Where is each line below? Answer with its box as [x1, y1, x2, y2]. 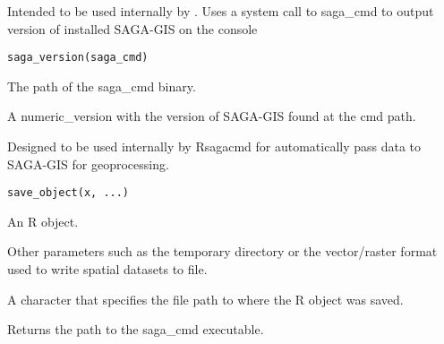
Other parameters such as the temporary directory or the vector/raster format [7, 242, 438, 261]
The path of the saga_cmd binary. [7, 76, 196, 95]
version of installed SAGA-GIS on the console [7, 19, 258, 38]
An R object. [7, 211, 79, 230]
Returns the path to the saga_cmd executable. [7, 320, 264, 339]
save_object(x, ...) [7, 186, 130, 200]
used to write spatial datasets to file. [7, 260, 208, 279]
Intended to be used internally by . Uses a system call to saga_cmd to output [7, 2, 434, 20]
